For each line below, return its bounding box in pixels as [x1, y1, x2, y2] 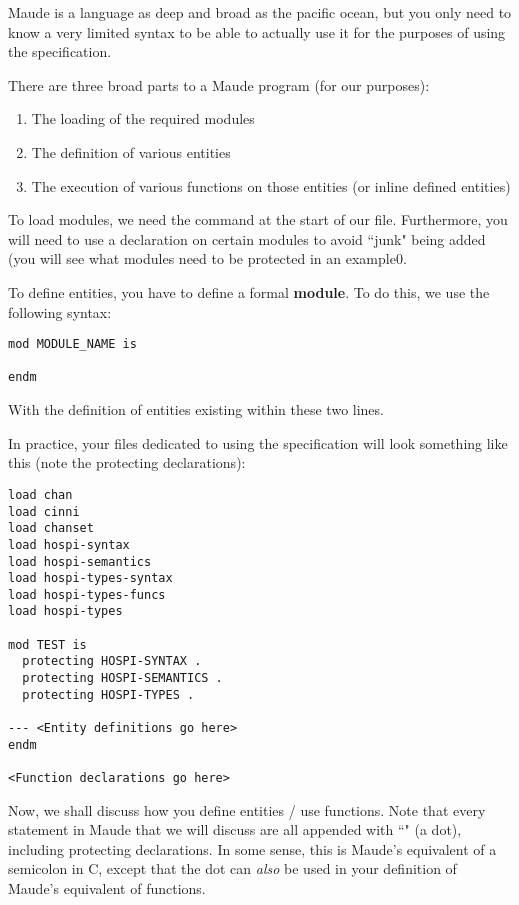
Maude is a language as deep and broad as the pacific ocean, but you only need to [8, 2, 512, 22]
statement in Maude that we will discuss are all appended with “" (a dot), [8, 819, 462, 840]
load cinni [8, 504, 80, 519]
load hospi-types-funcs [8, 587, 166, 602]
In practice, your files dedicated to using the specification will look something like [8, 432, 508, 453]
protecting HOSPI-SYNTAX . [22, 654, 202, 669]
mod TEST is [8, 637, 87, 652]
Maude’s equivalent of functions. [8, 878, 206, 899]
